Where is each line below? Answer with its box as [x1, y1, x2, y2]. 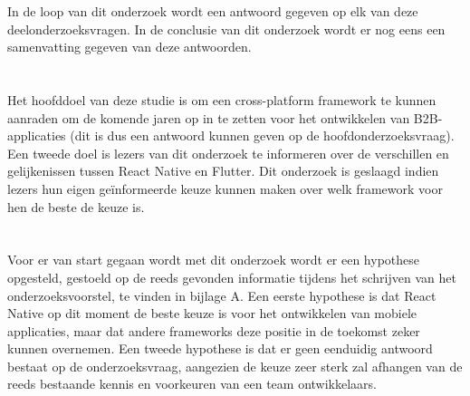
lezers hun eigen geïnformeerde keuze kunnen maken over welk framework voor [7, 179, 443, 198]
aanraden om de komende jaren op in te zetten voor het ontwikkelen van [7, 108, 410, 127]
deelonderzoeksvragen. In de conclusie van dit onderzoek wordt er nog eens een [7, 19, 446, 38]
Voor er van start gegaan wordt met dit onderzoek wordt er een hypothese [7, 250, 420, 269]
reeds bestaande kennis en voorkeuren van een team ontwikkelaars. [7, 374, 377, 393]
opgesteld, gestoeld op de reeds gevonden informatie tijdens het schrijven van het [7, 267, 456, 286]
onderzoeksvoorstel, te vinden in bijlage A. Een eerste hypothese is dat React [7, 285, 436, 304]
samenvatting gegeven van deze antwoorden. [7, 37, 252, 56]
